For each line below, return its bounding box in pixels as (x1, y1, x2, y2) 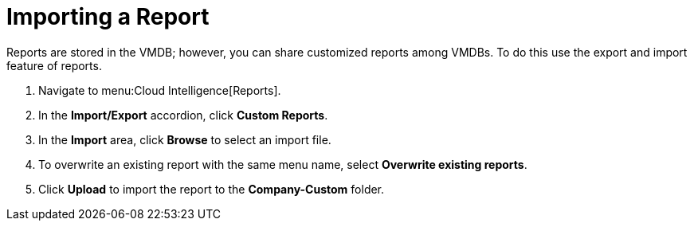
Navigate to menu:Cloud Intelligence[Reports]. (38, 83, 281, 97)
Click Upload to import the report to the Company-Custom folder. (38, 182, 385, 196)
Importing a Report (6, 3, 210, 30)
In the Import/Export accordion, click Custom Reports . (38, 108, 328, 122)
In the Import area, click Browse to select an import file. (38, 132, 331, 147)
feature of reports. (6, 58, 102, 72)
